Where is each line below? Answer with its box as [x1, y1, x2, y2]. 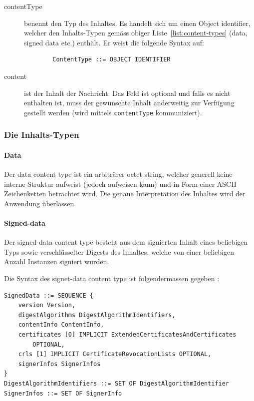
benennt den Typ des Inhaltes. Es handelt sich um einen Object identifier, [24, 17, 251, 28]
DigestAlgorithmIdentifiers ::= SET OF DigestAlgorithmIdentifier [4, 380, 230, 387]
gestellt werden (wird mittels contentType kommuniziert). [24, 107, 202, 117]
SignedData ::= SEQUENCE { [4, 292, 93, 299]
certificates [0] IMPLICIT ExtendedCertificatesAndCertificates [18, 331, 237, 338]
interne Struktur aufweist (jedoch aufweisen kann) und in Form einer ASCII [4, 178, 237, 189]
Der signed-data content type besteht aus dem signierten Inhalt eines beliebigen [4, 237, 248, 247]
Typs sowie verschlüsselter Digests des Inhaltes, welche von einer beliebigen [4, 246, 234, 257]
